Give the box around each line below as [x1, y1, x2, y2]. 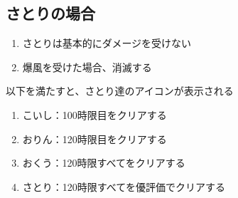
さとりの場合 [6, 2, 95, 24]
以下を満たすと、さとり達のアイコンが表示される [6, 83, 234, 98]
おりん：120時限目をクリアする [22, 131, 167, 146]
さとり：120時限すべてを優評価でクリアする [22, 179, 225, 194]
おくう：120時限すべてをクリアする [22, 155, 185, 170]
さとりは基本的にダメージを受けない [22, 36, 192, 51]
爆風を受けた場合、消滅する [22, 59, 152, 74]
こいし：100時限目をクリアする [22, 107, 167, 122]
